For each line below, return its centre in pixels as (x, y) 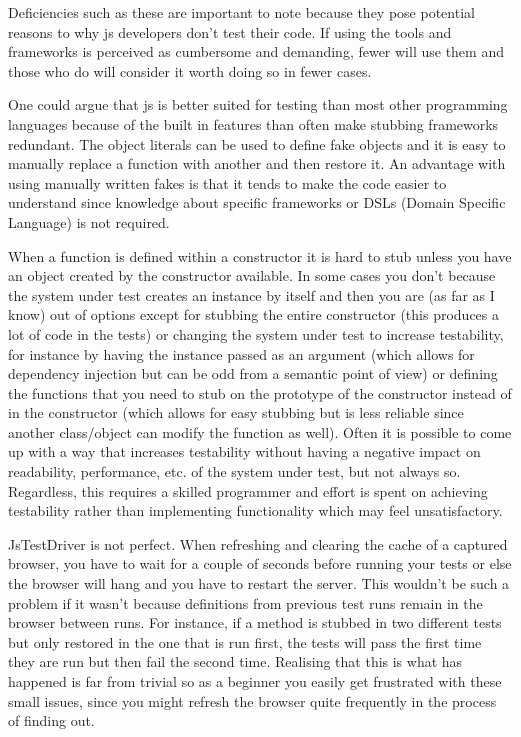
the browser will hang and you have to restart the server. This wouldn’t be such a (259, 583)
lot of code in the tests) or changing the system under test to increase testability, (256, 333)
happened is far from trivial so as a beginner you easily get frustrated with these (255, 681)
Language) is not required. (89, 221)
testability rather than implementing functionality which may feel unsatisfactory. (255, 510)
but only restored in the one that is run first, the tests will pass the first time (245, 641)
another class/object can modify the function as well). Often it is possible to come (260, 431)
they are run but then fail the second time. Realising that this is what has (235, 661)
